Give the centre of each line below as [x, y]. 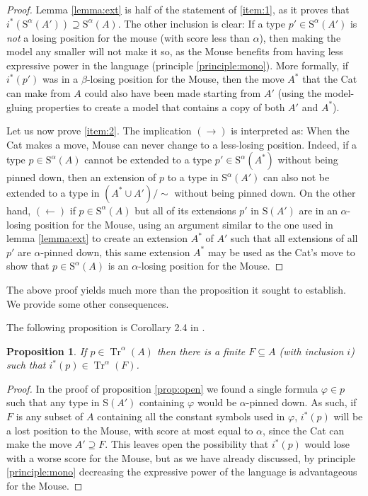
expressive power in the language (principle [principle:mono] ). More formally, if [178, 65]
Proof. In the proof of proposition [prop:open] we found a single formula [162, 388]
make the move [39, 444]
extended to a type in [53, 192]
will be [348, 416]
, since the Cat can [304, 430]
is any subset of [50, 416]
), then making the [300, 37]
